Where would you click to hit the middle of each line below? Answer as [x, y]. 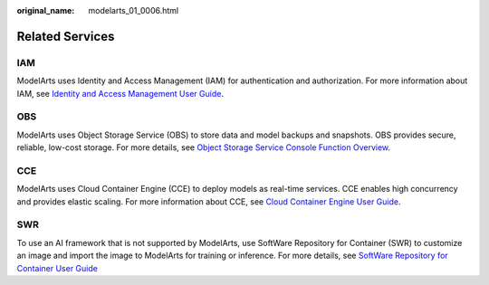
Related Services [66, 36]
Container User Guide [58, 268]
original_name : [46, 10]
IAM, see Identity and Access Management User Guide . [120, 93]
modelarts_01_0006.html [134, 10]
